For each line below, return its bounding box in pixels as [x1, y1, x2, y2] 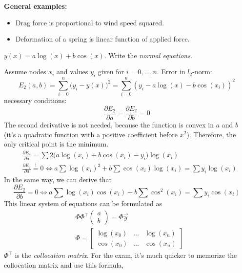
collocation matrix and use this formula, [4, 259, 124, 270]
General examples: [4, 1, 67, 11]
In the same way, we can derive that [4, 174, 112, 184]
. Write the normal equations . [104, 50, 192, 60]
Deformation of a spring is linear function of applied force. [15, 34, 190, 44]
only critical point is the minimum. [4, 139, 109, 149]
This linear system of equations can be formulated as [4, 198, 162, 209]
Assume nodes [4, 66, 46, 77]
